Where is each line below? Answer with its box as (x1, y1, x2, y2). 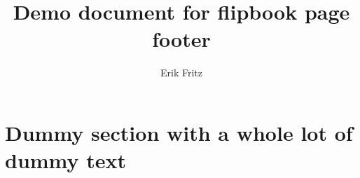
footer (152, 25, 211, 53)
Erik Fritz (160, 65, 202, 80)
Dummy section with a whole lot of (5, 118, 353, 146)
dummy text (5, 146, 127, 174)
